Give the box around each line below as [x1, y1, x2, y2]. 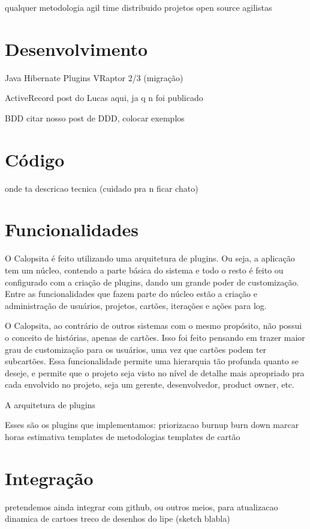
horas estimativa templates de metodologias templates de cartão [5, 430, 240, 443]
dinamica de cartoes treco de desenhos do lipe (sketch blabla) [5, 512, 230, 525]
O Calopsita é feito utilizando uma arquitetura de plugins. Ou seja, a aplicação [5, 252, 295, 264]
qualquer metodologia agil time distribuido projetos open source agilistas [5, 1, 272, 13]
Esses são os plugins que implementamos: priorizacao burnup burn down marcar [5, 418, 299, 431]
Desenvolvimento [5, 36, 148, 61]
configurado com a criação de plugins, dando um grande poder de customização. [5, 275, 299, 288]
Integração [5, 465, 94, 490]
